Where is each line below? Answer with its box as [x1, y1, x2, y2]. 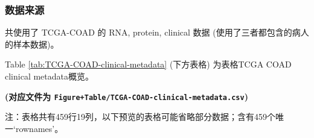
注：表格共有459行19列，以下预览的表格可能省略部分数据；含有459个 [5, 110, 275, 123]
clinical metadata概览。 [5, 70, 94, 82]
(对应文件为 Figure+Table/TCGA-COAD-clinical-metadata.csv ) [5, 90, 248, 102]
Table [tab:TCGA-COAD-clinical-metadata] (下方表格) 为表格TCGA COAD [5, 58, 292, 71]
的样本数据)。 [5, 37, 59, 50]
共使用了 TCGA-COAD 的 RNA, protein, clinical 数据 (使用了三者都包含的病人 [5, 26, 309, 39]
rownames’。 [15, 122, 63, 134]
